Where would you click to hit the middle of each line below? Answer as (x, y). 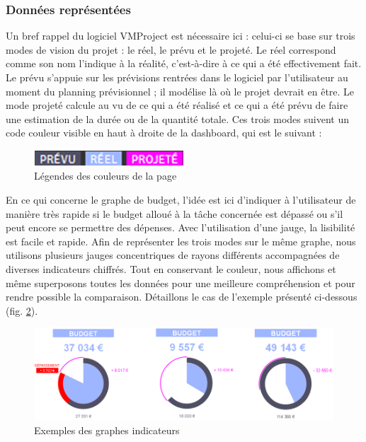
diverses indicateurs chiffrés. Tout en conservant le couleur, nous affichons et (171, 268)
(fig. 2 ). (22, 310)
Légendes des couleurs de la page (105, 176)
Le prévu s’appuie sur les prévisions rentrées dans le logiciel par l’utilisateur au (177, 77)
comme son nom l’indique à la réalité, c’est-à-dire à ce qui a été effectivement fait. (184, 63)
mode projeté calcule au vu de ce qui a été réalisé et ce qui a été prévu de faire (177, 105)
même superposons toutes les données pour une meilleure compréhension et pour (181, 283)
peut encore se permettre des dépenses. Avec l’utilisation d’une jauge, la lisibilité (181, 227)
